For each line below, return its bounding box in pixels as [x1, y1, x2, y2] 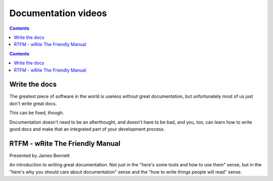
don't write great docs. [9, 100, 57, 106]
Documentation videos [9, 8, 107, 19]
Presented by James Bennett [9, 152, 70, 158]
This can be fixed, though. [9, 110, 64, 116]
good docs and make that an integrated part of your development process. [9, 126, 165, 132]
